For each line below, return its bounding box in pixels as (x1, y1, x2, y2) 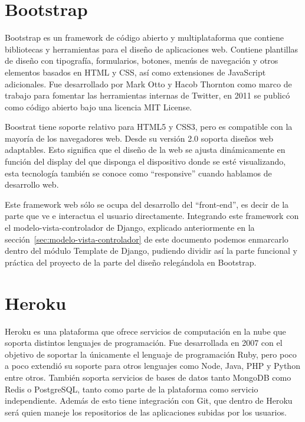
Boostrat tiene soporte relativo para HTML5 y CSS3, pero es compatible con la (5, 120, 293, 133)
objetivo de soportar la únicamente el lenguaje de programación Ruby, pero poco (5, 348, 297, 360)
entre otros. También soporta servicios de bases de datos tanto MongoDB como (5, 371, 291, 383)
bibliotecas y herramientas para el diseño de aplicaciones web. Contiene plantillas (5, 42, 299, 55)
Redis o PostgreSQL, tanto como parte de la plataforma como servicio (5, 382, 258, 395)
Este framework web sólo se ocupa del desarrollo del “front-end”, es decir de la (5, 198, 289, 210)
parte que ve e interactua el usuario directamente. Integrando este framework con (5, 210, 299, 222)
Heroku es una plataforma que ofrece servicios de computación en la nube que (5, 325, 286, 337)
